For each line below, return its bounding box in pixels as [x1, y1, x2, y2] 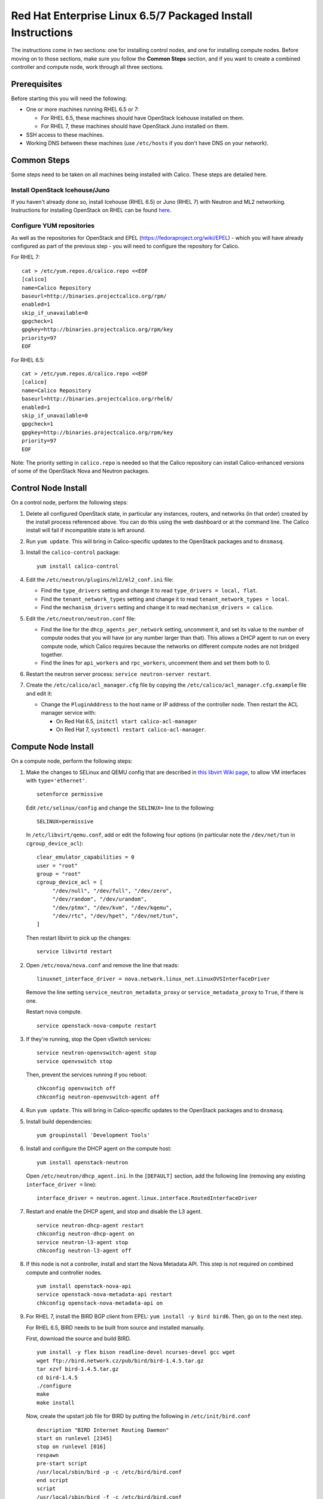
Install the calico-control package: [26, 549, 120, 556]
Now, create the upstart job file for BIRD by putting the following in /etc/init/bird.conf [26, 1413, 251, 1420]
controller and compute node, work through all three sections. [11, 64, 164, 71]
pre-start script [36, 1460, 87, 1467]
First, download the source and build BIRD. [26, 1335, 131, 1343]
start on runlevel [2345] [36, 1435, 113, 1441]
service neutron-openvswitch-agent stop [36, 1049, 157, 1056]
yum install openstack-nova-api [36, 1283, 132, 1290]
